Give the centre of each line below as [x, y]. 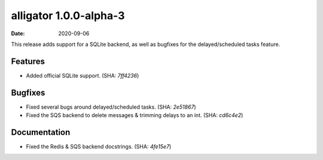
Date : [18, 33]
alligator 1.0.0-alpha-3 [68, 16]
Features [28, 61]
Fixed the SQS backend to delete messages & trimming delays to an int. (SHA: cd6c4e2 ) [135, 115]
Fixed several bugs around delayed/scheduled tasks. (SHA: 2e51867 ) [111, 107]
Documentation [41, 132]
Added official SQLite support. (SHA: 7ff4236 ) [83, 75]
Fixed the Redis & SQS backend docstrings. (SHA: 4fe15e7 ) [99, 147]
